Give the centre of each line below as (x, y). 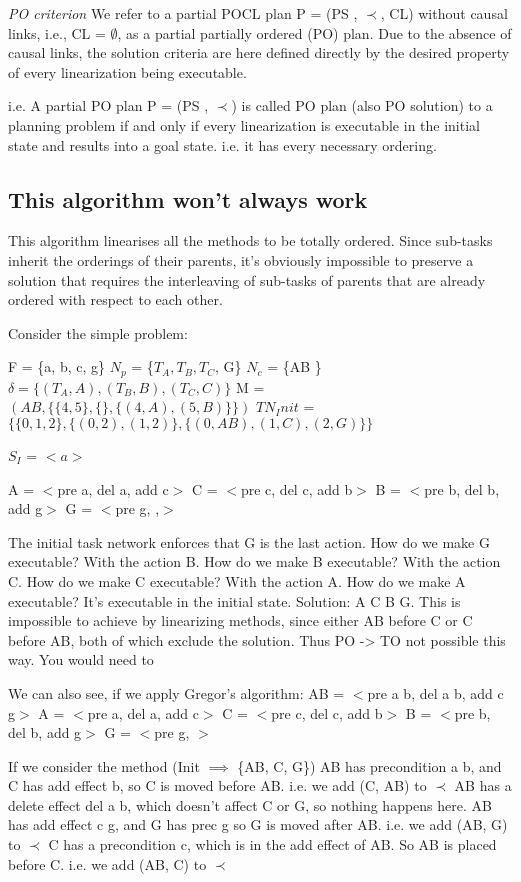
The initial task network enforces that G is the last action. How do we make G (249, 541)
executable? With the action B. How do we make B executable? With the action (254, 561)
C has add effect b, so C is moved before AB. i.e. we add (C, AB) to (217, 785)
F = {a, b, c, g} (57, 366)
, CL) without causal (444, 13)
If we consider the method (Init (104, 765)
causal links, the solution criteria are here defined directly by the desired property (259, 52)
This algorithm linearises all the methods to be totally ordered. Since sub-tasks (250, 240)
